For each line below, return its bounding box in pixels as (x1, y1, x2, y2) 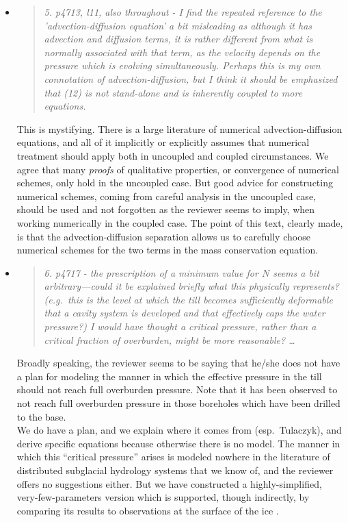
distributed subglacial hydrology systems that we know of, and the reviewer (16, 463, 334, 477)
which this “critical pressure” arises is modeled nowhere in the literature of (16, 449, 330, 464)
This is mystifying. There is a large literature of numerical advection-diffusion (16, 121, 343, 136)
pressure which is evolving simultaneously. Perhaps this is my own (44, 58, 321, 73)
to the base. (16, 409, 66, 423)
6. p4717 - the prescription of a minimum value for (44, 265, 258, 279)
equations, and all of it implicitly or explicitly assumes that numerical (16, 135, 310, 149)
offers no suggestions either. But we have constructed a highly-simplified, (16, 476, 322, 490)
